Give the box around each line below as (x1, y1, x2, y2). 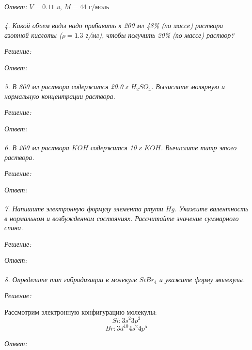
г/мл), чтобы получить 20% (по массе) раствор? (85, 30, 235, 40)
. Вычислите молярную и (151, 81, 225, 92)
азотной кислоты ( (4, 30, 62, 40)
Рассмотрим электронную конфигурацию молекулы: (4, 306, 157, 317)
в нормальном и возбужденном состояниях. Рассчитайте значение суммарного (4, 213, 239, 223)
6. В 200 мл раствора (4, 143, 69, 153)
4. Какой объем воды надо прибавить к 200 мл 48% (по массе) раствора (4, 20, 223, 31)
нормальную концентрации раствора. (4, 91, 115, 101)
